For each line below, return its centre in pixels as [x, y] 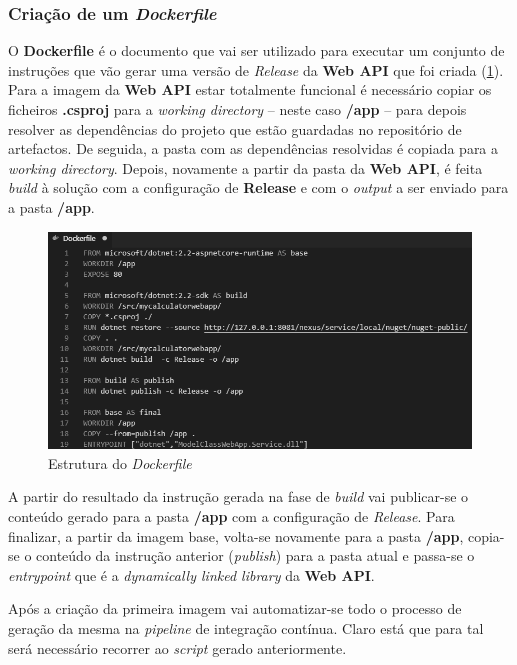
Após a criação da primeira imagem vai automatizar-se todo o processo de [235, 608]
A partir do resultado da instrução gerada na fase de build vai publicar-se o [238, 496]
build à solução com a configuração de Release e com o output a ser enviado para [258, 187]
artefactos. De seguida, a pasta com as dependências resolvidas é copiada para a [253, 148]
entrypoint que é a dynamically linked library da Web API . [191, 574]
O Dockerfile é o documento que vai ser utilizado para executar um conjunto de [256, 50]
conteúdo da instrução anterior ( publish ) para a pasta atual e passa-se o [255, 555]
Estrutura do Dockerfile [120, 462]
